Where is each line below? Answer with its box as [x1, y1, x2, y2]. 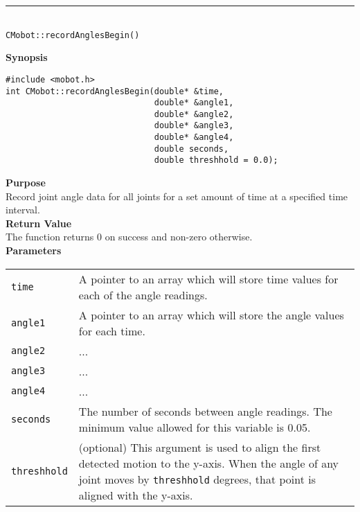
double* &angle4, [154, 132, 234, 143]
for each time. [78, 322, 145, 339]
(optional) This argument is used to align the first [78, 439, 321, 455]
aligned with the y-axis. [78, 486, 193, 503]
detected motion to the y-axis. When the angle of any [78, 454, 339, 471]
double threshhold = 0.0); [154, 155, 278, 166]
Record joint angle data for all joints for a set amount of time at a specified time [6, 188, 348, 203]
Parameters [6, 243, 62, 258]
